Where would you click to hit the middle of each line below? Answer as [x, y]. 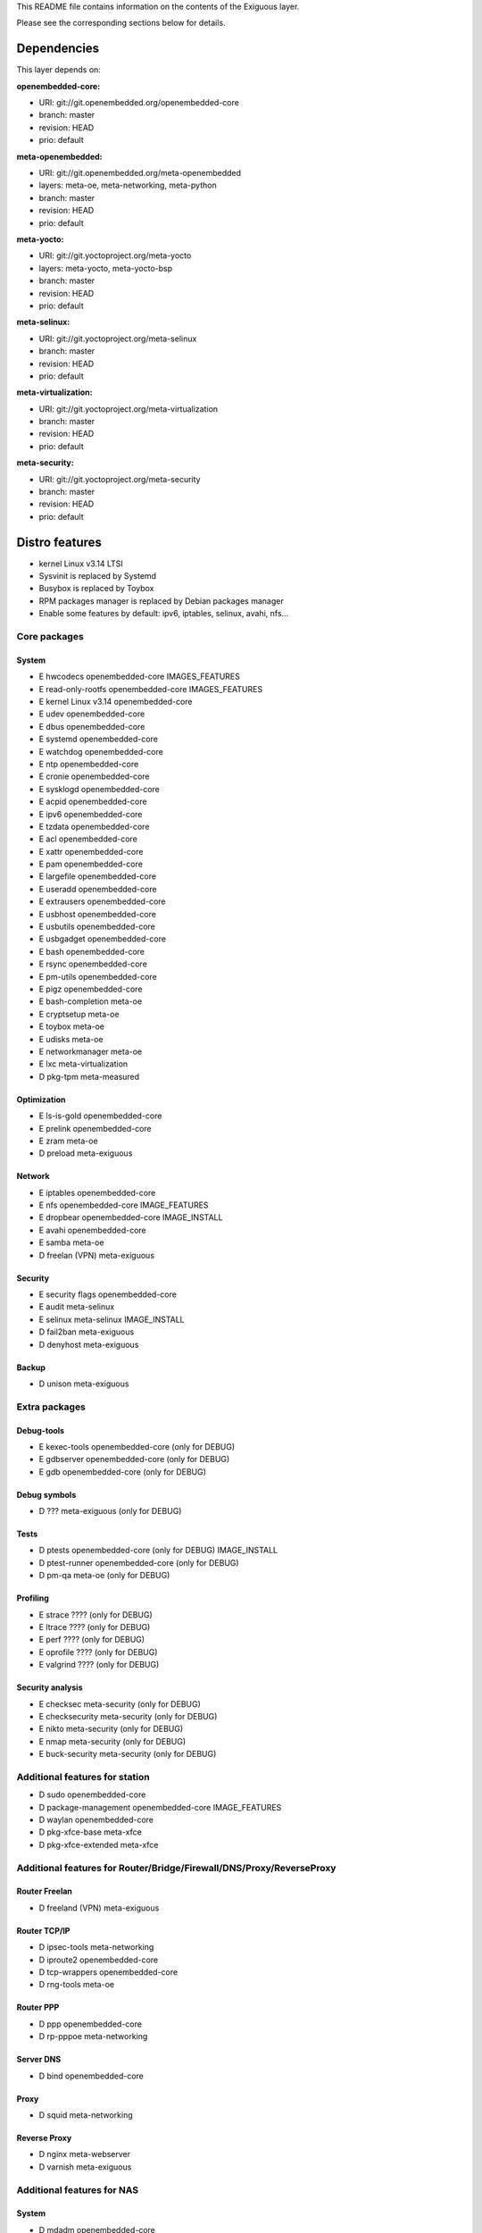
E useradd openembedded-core [98, 889]
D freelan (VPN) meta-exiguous [97, 1255]
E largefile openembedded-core [97, 876]
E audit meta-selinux [77, 1307]
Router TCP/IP [43, 1930]
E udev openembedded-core [92, 714]
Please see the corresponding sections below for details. [121, 23]
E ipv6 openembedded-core [91, 814]
